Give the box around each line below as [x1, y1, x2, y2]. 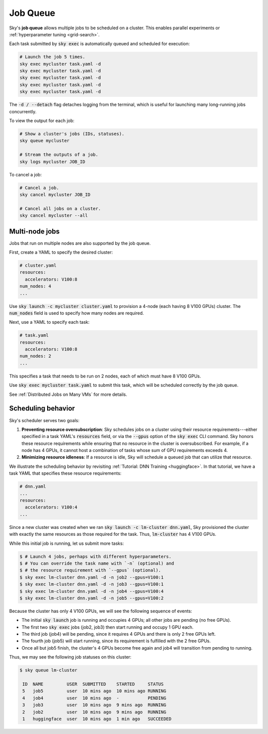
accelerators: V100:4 [25, 505, 78, 510]
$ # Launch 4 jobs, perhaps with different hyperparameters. [19, 554, 172, 559]
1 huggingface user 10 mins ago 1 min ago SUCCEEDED [22, 716, 172, 722]
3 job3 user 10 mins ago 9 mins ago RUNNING [22, 702, 166, 708]
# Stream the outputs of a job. [19, 152, 99, 157]
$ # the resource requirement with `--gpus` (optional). [19, 568, 161, 573]
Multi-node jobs [9, 227, 60, 235]
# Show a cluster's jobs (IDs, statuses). [19, 131, 125, 137]
